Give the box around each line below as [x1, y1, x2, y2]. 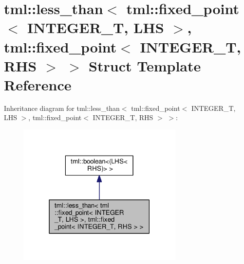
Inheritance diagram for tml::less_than [4, 103, 120, 113]
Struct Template [89, 55, 201, 75]
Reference [4, 74, 72, 94]
